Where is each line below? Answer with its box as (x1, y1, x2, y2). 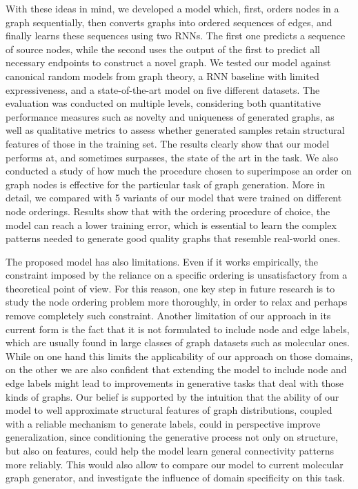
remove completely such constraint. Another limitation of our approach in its (6, 308, 331, 323)
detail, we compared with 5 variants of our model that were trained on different (6, 190, 342, 205)
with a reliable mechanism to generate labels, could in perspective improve (6, 416, 321, 430)
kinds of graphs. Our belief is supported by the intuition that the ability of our (6, 389, 339, 403)
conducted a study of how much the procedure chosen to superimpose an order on (6, 163, 352, 178)
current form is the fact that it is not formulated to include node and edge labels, (6, 321, 350, 336)
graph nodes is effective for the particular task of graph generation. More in (6, 177, 326, 191)
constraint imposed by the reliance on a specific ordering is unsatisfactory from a (6, 268, 348, 282)
